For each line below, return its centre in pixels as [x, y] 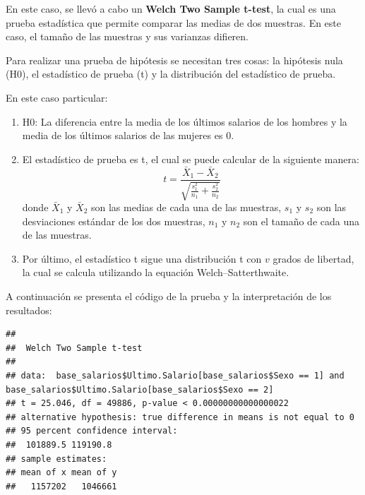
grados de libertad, [313, 258]
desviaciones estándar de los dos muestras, [114, 221]
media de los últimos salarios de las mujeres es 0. [128, 135]
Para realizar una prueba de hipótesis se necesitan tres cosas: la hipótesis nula [174, 60]
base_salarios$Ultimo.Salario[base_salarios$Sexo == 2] [140, 389]
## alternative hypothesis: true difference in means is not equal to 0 [180, 417]
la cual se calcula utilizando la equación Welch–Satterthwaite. [156, 272]
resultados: [29, 310]
